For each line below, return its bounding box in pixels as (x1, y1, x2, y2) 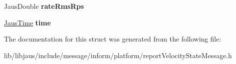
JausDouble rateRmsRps (4, 1, 84, 11)
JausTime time (4, 17, 51, 27)
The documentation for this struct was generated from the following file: (4, 34, 221, 44)
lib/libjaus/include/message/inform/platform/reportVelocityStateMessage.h (4, 50, 232, 60)
